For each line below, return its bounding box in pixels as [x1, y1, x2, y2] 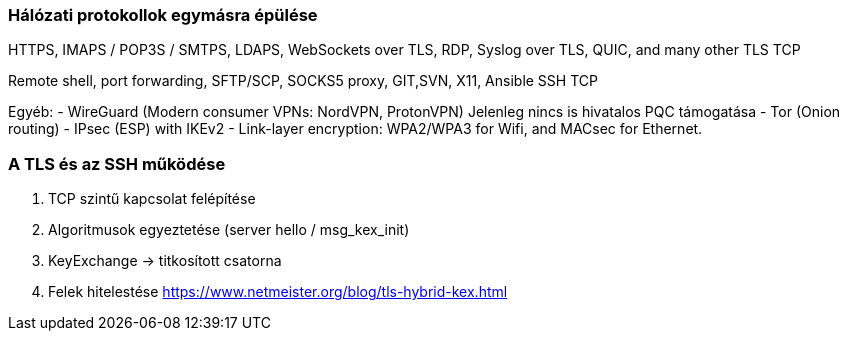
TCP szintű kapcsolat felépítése [48, 190, 256, 208]
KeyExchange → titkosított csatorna [48, 252, 282, 270]
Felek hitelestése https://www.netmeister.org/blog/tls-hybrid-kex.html [48, 283, 508, 301]
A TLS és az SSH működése [8, 153, 226, 174]
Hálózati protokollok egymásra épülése [8, 5, 318, 25]
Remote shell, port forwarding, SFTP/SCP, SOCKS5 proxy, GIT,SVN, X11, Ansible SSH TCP [8, 72, 598, 90]
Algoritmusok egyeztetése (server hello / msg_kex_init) [48, 221, 410, 239]
